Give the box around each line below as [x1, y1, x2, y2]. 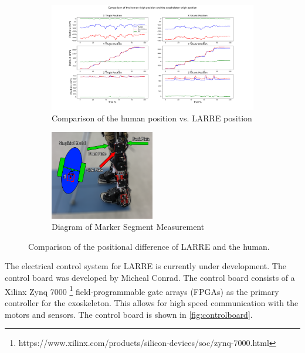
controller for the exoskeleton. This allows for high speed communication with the [5, 296, 299, 308]
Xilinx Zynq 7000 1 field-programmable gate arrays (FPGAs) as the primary [5, 283, 279, 297]
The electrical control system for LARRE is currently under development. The [5, 260, 286, 272]
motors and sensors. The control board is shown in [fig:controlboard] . [5, 308, 253, 320]
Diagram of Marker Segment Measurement [52, 220, 205, 233]
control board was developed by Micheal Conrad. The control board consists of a [5, 271, 295, 284]
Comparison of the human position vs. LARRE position [52, 111, 252, 124]
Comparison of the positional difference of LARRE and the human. [28, 240, 270, 252]
